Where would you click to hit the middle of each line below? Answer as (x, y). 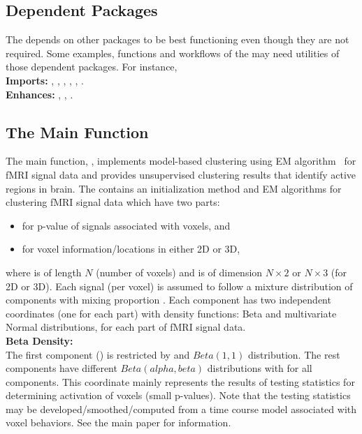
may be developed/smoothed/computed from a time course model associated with (181, 409)
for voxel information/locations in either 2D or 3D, (131, 249)
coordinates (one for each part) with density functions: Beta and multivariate (171, 313)
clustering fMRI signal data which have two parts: (113, 202)
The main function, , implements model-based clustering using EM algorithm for (181, 161)
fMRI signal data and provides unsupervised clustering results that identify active (181, 174)
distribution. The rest (294, 354)
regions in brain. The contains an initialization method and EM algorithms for (174, 188)
